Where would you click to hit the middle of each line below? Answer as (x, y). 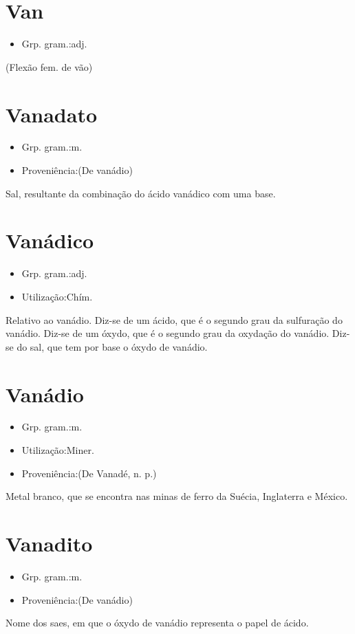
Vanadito (49, 543)
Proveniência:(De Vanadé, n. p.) (89, 473)
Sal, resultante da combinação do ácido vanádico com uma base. (141, 193)
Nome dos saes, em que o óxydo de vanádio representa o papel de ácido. (157, 623)
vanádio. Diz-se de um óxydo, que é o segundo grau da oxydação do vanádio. (168, 333)
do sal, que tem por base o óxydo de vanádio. (112, 346)
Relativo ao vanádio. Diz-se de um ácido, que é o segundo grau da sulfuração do (174, 319)
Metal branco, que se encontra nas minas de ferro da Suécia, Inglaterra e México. (177, 496)
